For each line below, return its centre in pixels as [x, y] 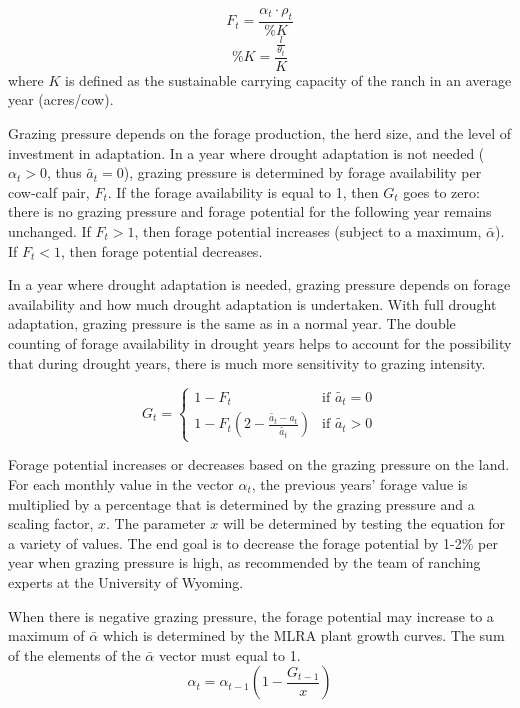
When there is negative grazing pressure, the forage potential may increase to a [251, 615]
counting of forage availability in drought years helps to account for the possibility [260, 342]
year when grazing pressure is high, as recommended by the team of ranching [244, 562]
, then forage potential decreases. [162, 250]
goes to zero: [441, 191]
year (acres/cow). [61, 99]
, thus [64, 172]
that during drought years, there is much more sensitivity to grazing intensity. [247, 362]
